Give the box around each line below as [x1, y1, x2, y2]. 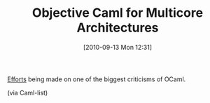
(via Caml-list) [7, 88, 48, 97]
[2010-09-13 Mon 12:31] [83, 43, 153, 51]
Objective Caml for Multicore [31, 5, 204, 21]
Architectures [76, 20, 159, 36]
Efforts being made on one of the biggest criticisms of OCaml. [7, 75, 186, 83]
